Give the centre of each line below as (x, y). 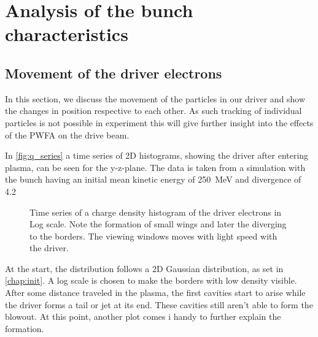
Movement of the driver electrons (114, 73)
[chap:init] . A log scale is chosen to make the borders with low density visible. (151, 280)
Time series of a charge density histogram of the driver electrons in (156, 212)
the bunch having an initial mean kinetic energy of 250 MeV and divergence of (153, 179)
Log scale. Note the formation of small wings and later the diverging (158, 224)
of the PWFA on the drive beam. (67, 134)
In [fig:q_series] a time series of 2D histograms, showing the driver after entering (157, 155)
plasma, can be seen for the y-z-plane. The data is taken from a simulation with (155, 167)
